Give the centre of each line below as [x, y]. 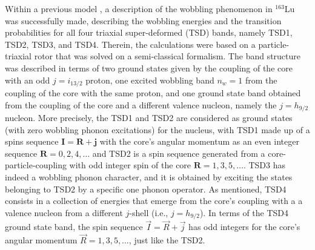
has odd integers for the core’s [244, 227]
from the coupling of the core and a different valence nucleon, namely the [141, 104]
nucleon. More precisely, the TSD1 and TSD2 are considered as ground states [149, 118]
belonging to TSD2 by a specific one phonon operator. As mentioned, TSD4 [146, 189]
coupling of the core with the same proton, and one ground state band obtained [153, 93]
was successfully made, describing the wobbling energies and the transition [143, 20]
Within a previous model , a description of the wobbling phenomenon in [139, 8]
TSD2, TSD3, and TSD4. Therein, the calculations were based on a [130, 44]
